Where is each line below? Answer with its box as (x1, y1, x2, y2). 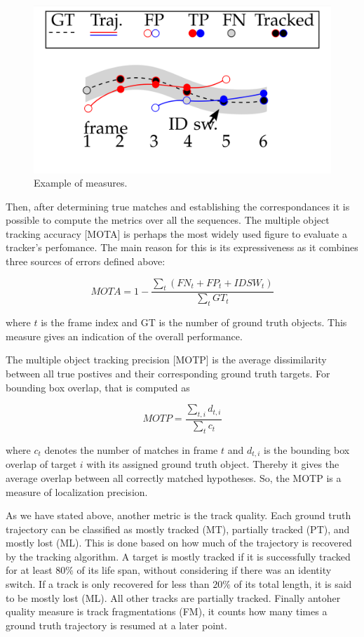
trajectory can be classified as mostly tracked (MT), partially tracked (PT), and (6, 521, 350, 536)
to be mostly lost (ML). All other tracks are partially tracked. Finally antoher (6, 590, 341, 605)
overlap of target (6, 457, 77, 471)
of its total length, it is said (234, 577, 352, 591)
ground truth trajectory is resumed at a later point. (6, 617, 227, 632)
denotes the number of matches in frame (44, 442, 218, 457)
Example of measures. (34, 175, 128, 190)
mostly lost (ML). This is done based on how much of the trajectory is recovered (6, 535, 352, 550)
